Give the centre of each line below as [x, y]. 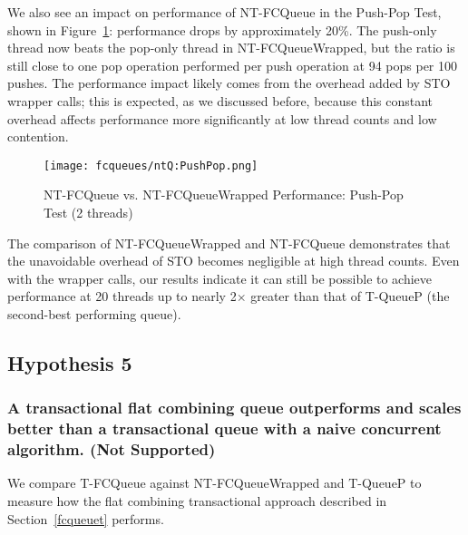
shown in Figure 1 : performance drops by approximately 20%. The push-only [222, 29]
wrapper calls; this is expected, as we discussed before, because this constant [220, 100]
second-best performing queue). [94, 313]
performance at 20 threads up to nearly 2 [122, 296]
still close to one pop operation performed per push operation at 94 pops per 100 [233, 65]
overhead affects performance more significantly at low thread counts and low [222, 118]
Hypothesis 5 [70, 362]
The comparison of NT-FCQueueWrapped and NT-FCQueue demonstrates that [229, 243]
